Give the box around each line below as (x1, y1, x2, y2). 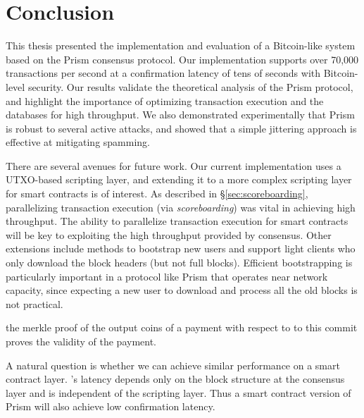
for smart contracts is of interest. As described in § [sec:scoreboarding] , (6, 186, 308, 201)
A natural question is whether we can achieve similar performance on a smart (6, 357, 340, 372)
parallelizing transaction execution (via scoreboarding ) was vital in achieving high (6, 199, 356, 214)
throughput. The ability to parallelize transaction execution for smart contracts (6, 214, 349, 228)
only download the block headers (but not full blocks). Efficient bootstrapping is (6, 255, 353, 270)
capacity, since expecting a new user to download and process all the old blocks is (6, 283, 358, 297)
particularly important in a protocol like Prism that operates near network (6, 269, 328, 283)
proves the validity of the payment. (6, 334, 157, 348)
